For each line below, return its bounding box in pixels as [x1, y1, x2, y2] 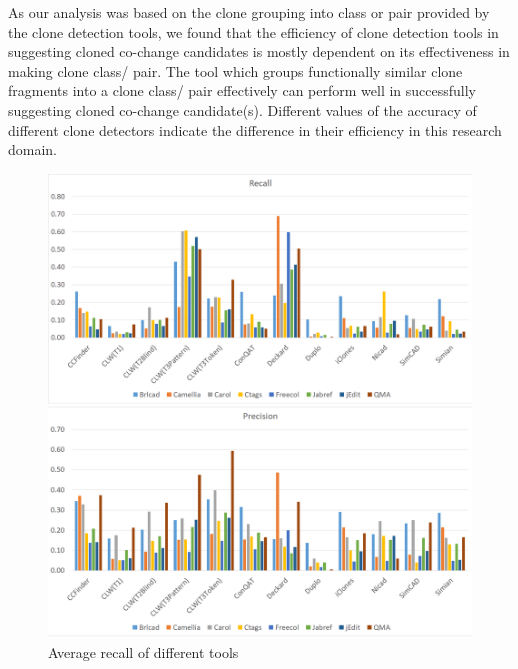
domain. [8, 139, 58, 160]
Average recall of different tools [48, 642, 239, 663]
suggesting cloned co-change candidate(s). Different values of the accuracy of [8, 99, 477, 120]
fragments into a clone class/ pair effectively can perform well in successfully [8, 80, 477, 101]
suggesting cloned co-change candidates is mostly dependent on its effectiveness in [8, 41, 510, 62]
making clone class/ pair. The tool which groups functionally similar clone [8, 60, 463, 81]
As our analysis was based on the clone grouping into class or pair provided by [8, 2, 490, 22]
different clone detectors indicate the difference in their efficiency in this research [8, 119, 502, 140]
